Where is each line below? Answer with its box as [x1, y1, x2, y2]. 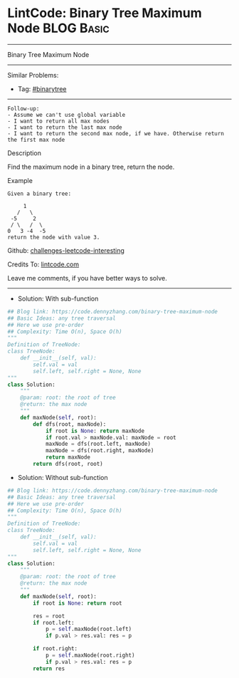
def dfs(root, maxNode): [33, 420, 107, 428]
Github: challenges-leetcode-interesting [7, 246, 124, 254]
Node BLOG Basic [7, 20, 110, 36]
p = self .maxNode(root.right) [45, 652, 135, 659]
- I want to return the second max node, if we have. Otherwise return [7, 130, 224, 137]
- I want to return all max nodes [7, 118, 110, 125]
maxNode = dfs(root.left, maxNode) [45, 440, 152, 448]
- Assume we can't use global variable [7, 111, 126, 118]
